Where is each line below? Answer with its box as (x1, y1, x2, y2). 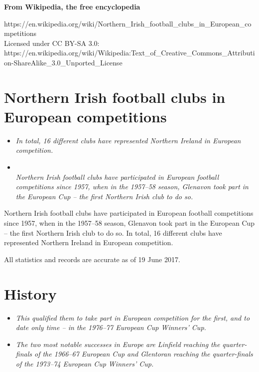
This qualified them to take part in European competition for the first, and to (15, 312, 250, 323)
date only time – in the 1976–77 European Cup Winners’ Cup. (15, 322, 206, 333)
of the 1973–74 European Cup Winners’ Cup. (15, 358, 154, 369)
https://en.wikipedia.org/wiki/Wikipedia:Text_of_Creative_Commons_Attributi (4, 47, 255, 58)
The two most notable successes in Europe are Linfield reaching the (15, 339, 220, 349)
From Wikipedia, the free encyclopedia (4, 1, 140, 11)
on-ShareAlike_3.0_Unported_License (4, 57, 123, 67)
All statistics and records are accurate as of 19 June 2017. (4, 254, 180, 264)
